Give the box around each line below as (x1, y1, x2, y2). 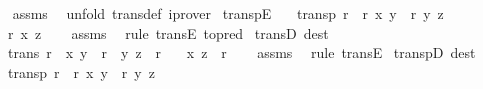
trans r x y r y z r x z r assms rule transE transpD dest (7, 42, 476, 63)
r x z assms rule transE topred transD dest (7, 22, 329, 43)
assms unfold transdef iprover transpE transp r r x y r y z (12, 3, 444, 23)
